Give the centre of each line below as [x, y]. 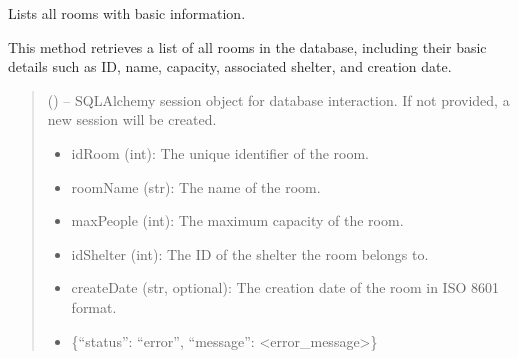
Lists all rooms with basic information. [127, 13]
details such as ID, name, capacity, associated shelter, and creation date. [230, 66]
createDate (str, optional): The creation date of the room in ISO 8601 [285, 287]
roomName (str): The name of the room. [196, 186]
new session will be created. [132, 119]
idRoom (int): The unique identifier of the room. [220, 152]
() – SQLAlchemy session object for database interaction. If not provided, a [278, 99]
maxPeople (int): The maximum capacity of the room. [237, 220]
